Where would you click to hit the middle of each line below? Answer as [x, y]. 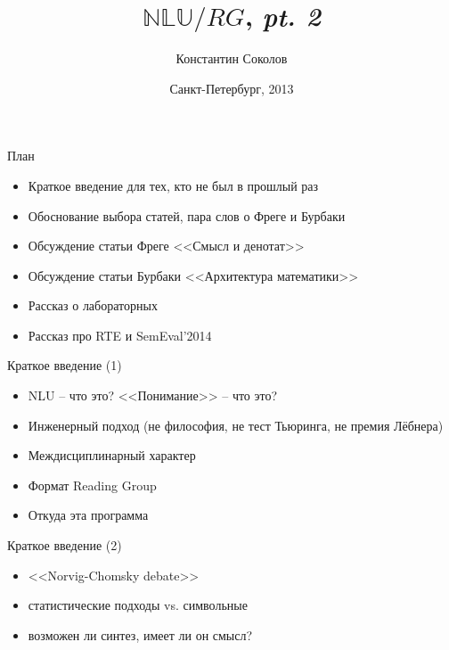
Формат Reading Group [92, 485]
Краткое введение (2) [65, 545]
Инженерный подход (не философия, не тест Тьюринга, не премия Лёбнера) [236, 425]
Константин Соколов [232, 58]
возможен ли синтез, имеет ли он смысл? [140, 634]
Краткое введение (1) [65, 365]
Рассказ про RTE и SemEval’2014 [120, 335]
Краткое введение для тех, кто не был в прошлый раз [173, 185]
